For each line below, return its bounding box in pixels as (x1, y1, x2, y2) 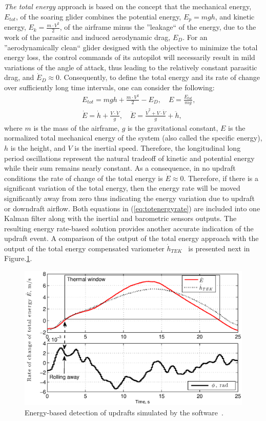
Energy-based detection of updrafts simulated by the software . (25, 407, 223, 417)
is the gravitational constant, (127, 122, 218, 133)
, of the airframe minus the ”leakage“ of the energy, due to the (59, 22, 256, 32)
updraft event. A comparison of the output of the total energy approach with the (4, 233, 259, 244)
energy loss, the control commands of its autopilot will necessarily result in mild (4, 52, 255, 63)
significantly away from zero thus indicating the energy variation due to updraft (4, 192, 255, 203)
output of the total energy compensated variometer (4, 243, 165, 253)
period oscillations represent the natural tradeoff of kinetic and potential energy (4, 152, 255, 163)
